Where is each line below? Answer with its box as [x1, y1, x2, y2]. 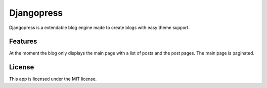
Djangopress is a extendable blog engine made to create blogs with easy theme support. [9, 25, 190, 30]
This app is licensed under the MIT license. [9, 76, 97, 82]
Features [9, 37, 37, 46]
